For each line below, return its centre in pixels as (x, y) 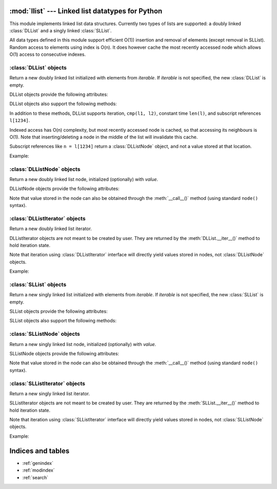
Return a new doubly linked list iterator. (51, 229)
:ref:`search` (35, 477)
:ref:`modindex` (38, 470)
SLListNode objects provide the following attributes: (64, 353)
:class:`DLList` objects (38, 68)
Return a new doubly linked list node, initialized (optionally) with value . (84, 179)
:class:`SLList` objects (38, 284)
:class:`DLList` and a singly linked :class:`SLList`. (61, 30)
